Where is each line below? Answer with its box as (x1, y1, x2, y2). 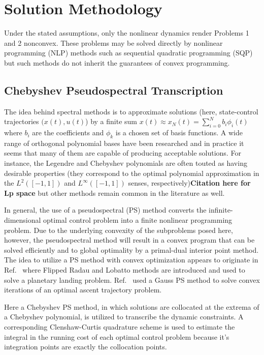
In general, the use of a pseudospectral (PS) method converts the (4, 204, 207, 215)
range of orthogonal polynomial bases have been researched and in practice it (4, 137, 244, 148)
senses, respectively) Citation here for (128, 177, 251, 188)
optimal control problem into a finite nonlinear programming (43, 215, 233, 225)
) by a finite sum (85, 116, 138, 127)
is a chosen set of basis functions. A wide (115, 127, 243, 138)
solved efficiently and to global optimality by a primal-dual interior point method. (4, 244, 259, 255)
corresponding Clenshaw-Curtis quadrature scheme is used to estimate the (4, 321, 235, 332)
